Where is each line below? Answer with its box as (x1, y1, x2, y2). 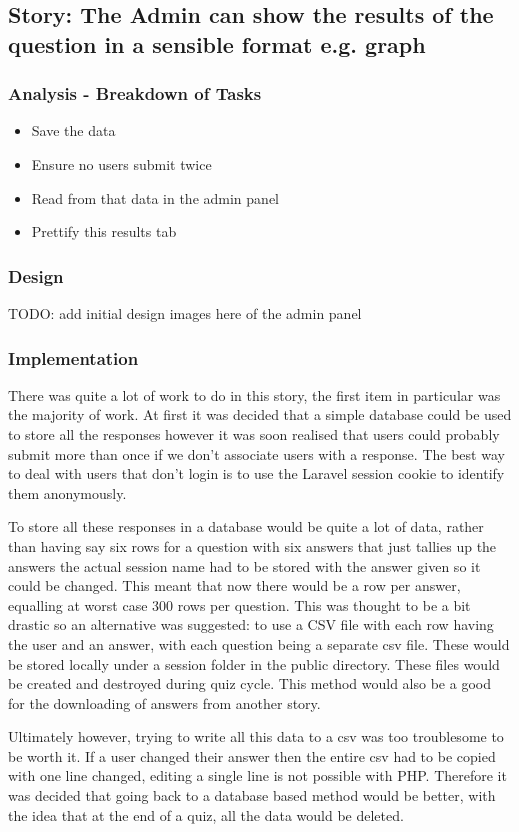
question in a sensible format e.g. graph (8, 28, 426, 59)
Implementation (8, 345, 139, 370)
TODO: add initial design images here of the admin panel (8, 302, 362, 323)
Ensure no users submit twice (31, 153, 212, 174)
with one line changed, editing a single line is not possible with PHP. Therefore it (8, 765, 507, 786)
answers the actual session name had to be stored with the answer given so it (8, 555, 481, 576)
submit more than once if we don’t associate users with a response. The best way (8, 443, 505, 464)
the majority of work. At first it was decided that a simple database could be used (8, 404, 512, 425)
